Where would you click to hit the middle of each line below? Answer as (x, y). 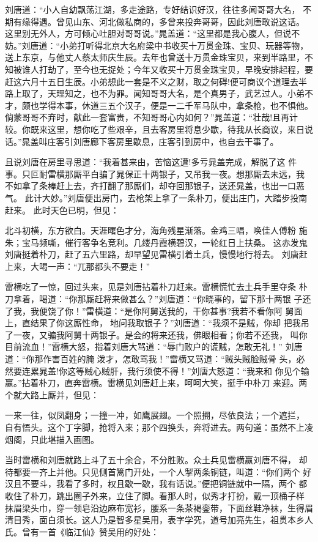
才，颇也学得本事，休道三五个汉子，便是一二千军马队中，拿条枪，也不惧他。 (159, 105)
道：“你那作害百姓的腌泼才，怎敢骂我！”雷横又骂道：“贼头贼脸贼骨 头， (151, 359)
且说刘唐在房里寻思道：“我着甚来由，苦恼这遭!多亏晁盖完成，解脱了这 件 (151, 162)
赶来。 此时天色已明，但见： (62, 210)
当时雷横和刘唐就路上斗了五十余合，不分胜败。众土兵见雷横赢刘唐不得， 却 (156, 460)
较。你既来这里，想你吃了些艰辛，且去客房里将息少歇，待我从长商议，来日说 (159, 129)
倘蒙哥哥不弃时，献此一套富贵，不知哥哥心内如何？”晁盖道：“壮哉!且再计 (152, 117)
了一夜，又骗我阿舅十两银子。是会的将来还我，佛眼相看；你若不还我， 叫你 (156, 334)
